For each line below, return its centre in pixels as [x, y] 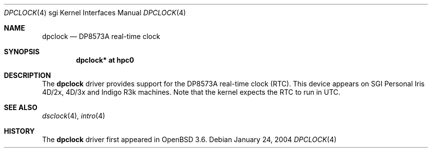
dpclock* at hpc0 [105, 60]
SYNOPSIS [22, 52]
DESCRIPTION [28, 75]
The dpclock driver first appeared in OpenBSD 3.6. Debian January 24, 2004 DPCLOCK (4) [189, 139]
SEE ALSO [21, 107]
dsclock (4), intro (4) [74, 116]
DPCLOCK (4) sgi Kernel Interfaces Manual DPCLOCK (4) [95, 13]
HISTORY [19, 131]
